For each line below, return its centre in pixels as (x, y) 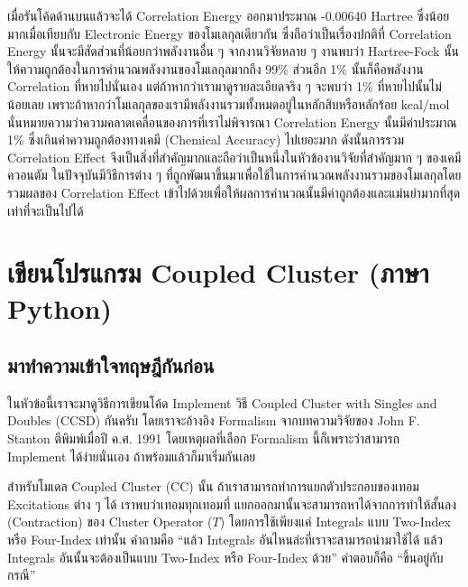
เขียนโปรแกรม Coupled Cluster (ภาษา (218, 272)
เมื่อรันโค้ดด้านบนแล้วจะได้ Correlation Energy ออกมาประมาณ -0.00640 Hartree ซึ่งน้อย (229, 15)
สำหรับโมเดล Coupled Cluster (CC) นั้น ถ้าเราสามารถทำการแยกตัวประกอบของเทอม (213, 486)
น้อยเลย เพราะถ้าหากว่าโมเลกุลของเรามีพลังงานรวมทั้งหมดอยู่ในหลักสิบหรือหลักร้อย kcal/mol (229, 103)
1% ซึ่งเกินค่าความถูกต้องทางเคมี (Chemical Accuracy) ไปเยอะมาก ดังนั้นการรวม (206, 140)
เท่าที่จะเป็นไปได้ (46, 210)
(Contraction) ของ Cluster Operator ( (110, 522)
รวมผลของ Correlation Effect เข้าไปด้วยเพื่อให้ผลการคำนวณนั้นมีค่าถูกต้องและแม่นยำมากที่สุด (234, 192)
